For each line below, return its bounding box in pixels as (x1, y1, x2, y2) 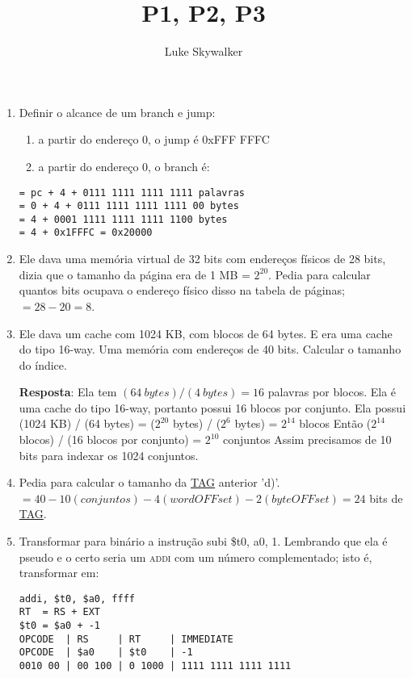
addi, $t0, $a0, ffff (19, 592, 135, 605)
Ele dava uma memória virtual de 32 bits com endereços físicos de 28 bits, (19, 250, 386, 267)
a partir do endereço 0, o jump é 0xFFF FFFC (38, 131, 270, 148)
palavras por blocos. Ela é (267, 383, 397, 400)
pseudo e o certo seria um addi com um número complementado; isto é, (19, 548, 372, 565)
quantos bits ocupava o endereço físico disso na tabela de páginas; (19, 282, 345, 299)
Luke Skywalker (164, 43, 243, 60)
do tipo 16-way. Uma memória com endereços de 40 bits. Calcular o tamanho (19, 341, 401, 358)
